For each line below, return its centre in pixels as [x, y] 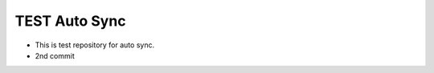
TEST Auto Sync [70, 21]
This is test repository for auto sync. [95, 45]
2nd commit [55, 55]
